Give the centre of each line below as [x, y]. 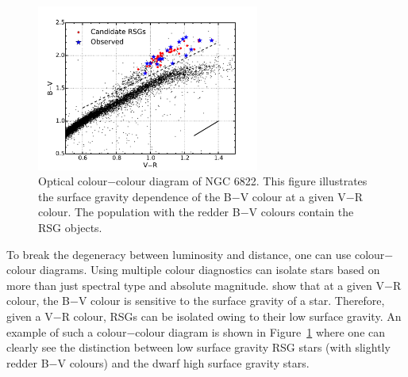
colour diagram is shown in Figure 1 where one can [260, 331]
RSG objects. [70, 228]
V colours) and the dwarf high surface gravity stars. [183, 362]
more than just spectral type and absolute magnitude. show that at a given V [196, 285]
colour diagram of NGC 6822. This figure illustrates [242, 181]
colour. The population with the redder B [139, 212]
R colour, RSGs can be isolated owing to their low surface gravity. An [231, 316]
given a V [30, 316]
